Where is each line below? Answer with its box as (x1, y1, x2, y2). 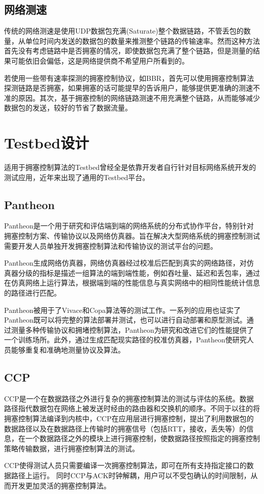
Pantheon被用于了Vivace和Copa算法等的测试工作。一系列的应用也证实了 (4, 304, 241, 315)
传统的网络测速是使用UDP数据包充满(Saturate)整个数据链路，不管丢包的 (4, 25, 244, 36)
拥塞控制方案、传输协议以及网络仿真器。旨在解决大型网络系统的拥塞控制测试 (4, 230, 260, 241)
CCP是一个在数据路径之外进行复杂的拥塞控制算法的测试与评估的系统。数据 (4, 393, 254, 403)
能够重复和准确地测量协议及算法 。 (11, 344, 125, 355)
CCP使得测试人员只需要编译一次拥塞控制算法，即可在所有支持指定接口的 (4, 460, 247, 471)
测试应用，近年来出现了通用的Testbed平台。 (4, 171, 150, 182)
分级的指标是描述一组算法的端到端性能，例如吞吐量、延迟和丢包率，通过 (18, 267, 260, 278)
